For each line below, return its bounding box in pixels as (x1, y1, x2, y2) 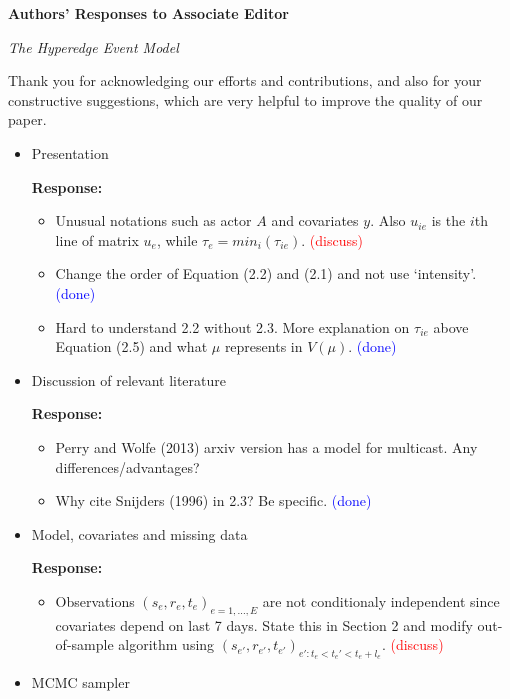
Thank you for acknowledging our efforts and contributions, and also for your (8, 70, 482, 91)
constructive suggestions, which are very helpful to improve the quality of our (8, 89, 483, 110)
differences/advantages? (55, 456, 200, 477)
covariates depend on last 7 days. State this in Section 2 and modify (55, 614, 473, 635)
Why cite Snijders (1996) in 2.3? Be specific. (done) (55, 490, 372, 511)
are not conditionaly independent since (262, 590, 500, 611)
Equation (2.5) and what (55, 336, 208, 357)
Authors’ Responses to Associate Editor (8, 3, 289, 23)
